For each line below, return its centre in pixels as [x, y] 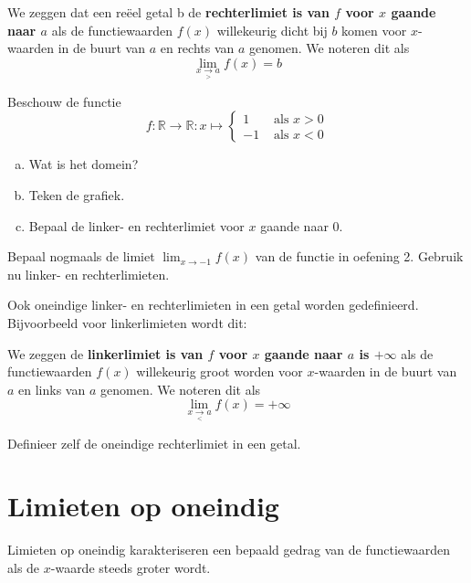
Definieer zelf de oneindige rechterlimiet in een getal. [154, 443]
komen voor [374, 30]
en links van [52, 389]
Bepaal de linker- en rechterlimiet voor [136, 225]
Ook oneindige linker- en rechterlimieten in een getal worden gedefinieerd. [213, 305]
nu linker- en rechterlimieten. [89, 274]
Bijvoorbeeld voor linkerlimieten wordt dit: [127, 323]
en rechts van [197, 48]
